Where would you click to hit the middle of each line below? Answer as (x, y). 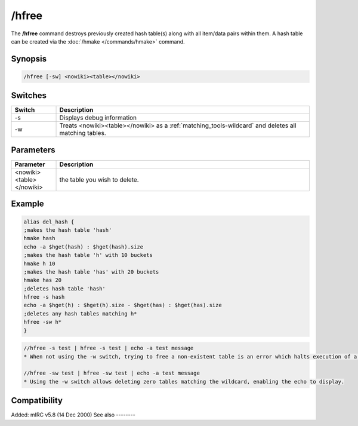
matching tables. (83, 133)
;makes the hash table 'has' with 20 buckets (91, 272)
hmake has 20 (43, 280)
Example (27, 204)
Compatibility (37, 401)
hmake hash (39, 238)
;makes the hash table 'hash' (68, 230)
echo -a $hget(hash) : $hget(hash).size (83, 247)
